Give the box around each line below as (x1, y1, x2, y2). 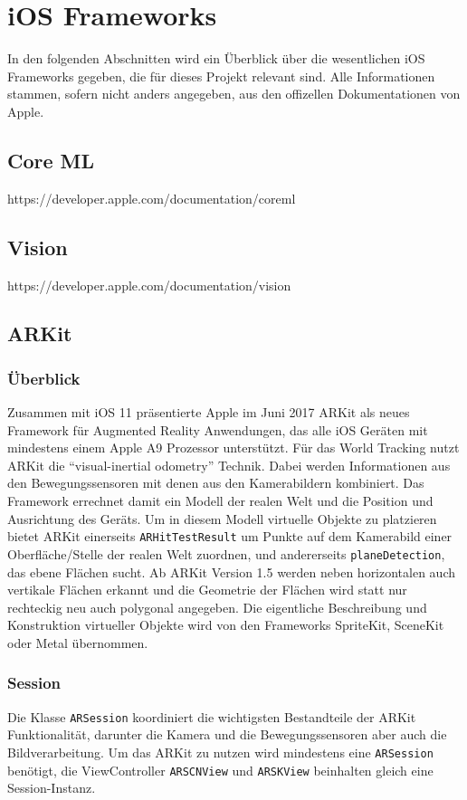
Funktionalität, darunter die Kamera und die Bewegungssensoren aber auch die (7, 725, 447, 744)
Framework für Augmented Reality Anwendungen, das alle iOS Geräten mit (7, 420, 428, 439)
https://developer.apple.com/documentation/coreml (7, 188, 296, 207)
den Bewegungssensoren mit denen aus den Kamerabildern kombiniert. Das (7, 473, 424, 492)
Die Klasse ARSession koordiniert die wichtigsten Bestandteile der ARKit (7, 707, 416, 726)
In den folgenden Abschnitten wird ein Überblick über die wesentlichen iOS (7, 49, 425, 68)
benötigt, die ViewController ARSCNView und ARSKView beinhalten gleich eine (7, 760, 434, 779)
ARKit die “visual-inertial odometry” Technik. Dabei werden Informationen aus (7, 455, 451, 474)
